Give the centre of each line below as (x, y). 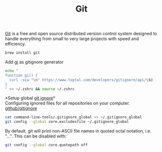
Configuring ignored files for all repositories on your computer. (67, 103)
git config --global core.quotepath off (47, 145)
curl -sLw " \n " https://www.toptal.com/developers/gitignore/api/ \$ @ (81, 80)
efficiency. (16, 44)
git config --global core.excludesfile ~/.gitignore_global (67, 122)
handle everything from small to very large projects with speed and (72, 39)
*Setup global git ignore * (30, 98)
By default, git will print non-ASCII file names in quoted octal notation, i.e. (78, 131)
